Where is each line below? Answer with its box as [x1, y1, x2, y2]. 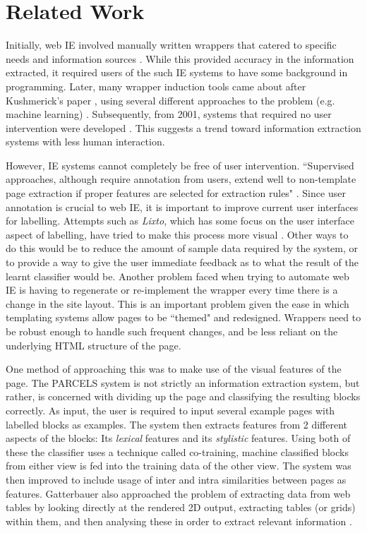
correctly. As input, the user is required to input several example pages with [6, 402, 335, 417]
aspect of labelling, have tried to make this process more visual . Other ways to [6, 227, 349, 241]
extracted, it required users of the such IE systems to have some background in [6, 65, 348, 80]
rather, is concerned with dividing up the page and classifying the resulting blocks [6, 389, 361, 404]
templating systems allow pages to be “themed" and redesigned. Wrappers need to [6, 310, 361, 325]
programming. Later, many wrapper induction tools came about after [6, 78, 306, 93]
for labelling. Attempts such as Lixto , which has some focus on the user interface [6, 213, 354, 228]
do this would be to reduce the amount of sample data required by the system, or [6, 241, 358, 256]
